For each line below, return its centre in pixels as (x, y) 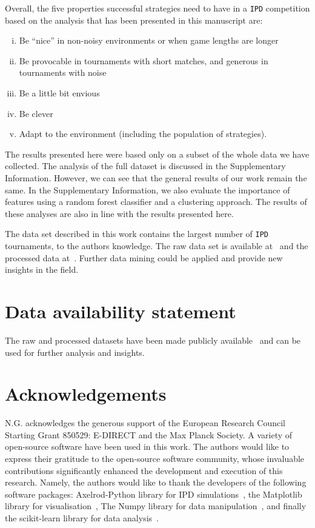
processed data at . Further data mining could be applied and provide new (144, 257)
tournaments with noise (63, 72)
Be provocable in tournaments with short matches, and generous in (144, 60)
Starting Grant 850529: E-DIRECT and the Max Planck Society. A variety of (149, 434)
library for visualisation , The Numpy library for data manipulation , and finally (156, 506)
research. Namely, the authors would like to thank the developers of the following (156, 482)
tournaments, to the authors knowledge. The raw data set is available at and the (157, 246)
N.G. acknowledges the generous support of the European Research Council (145, 423)
